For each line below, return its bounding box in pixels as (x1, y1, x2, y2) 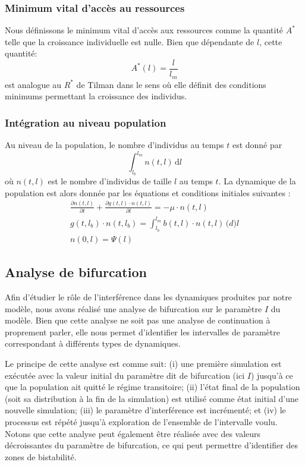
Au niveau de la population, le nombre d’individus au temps (5, 138, 224, 150)
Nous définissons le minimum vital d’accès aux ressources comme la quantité (5, 24, 284, 36)
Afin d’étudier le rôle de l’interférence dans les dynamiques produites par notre (5, 291, 292, 303)
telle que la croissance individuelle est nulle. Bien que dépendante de (5, 35, 254, 48)
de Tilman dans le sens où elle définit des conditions (76, 78, 266, 90)
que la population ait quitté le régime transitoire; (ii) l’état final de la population (5, 381, 300, 393)
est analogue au (5, 78, 61, 90)
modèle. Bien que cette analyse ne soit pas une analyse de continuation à (5, 314, 271, 326)
